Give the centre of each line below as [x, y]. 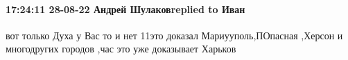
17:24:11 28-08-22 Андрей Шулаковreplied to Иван [125, 9]
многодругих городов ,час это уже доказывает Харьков [121, 49]
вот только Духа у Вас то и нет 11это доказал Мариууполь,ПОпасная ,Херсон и [174, 35]
